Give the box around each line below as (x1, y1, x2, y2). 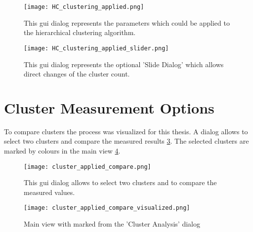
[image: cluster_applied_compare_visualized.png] (24, 204, 190, 212)
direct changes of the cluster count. (24, 69, 130, 79)
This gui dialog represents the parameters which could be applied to (24, 17, 230, 28)
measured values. (24, 187, 75, 197)
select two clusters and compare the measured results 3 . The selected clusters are (4, 136, 249, 146)
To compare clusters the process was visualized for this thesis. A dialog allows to (4, 126, 248, 136)
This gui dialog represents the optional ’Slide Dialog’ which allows (24, 59, 224, 69)
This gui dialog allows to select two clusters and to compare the (24, 177, 217, 188)
